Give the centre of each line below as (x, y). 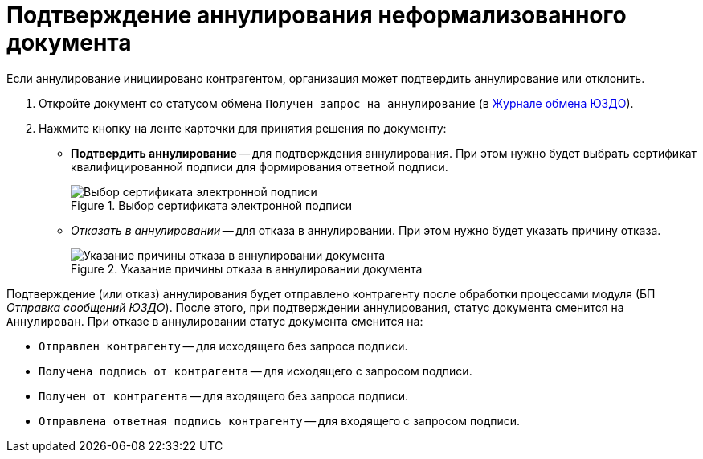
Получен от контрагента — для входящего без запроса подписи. (223, 395)
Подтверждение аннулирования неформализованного (317, 15)
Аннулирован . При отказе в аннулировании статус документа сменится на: (215, 321)
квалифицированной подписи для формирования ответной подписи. (260, 166)
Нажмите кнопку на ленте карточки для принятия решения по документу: (243, 128)
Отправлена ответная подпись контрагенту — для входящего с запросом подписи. (280, 420)
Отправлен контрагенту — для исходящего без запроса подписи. (223, 346)
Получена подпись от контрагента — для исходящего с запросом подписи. (255, 371)
